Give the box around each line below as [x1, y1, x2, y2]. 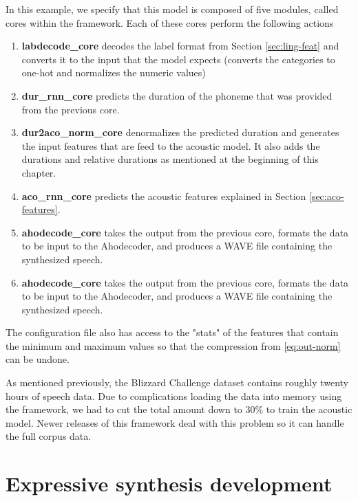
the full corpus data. [6, 429, 92, 443]
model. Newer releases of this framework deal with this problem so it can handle [6, 415, 344, 430]
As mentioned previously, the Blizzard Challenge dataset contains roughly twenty [6, 375, 349, 390]
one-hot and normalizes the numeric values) [21, 65, 206, 80]
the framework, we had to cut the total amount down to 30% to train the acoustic [6, 402, 352, 416]
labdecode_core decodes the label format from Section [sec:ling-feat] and [21, 38, 339, 53]
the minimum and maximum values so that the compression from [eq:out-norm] [6, 338, 341, 353]
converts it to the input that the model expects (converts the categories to [21, 52, 335, 66]
